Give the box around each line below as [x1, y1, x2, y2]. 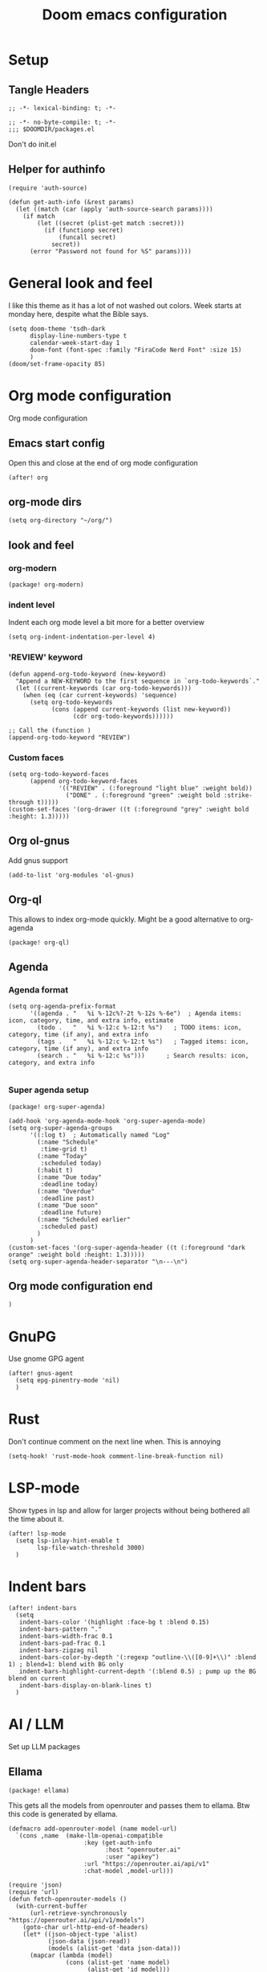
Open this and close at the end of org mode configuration [8, 458, 199, 467]
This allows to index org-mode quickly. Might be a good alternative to [8, 914, 238, 924]
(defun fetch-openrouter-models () [8, 1895, 127, 1903]
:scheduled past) [40, 1222, 99, 1230]
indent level [8, 599, 55, 610]
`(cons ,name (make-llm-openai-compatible [15, 1831, 163, 1839]
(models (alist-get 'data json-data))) [47, 1944, 181, 1952]
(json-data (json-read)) [47, 1937, 131, 1945]
